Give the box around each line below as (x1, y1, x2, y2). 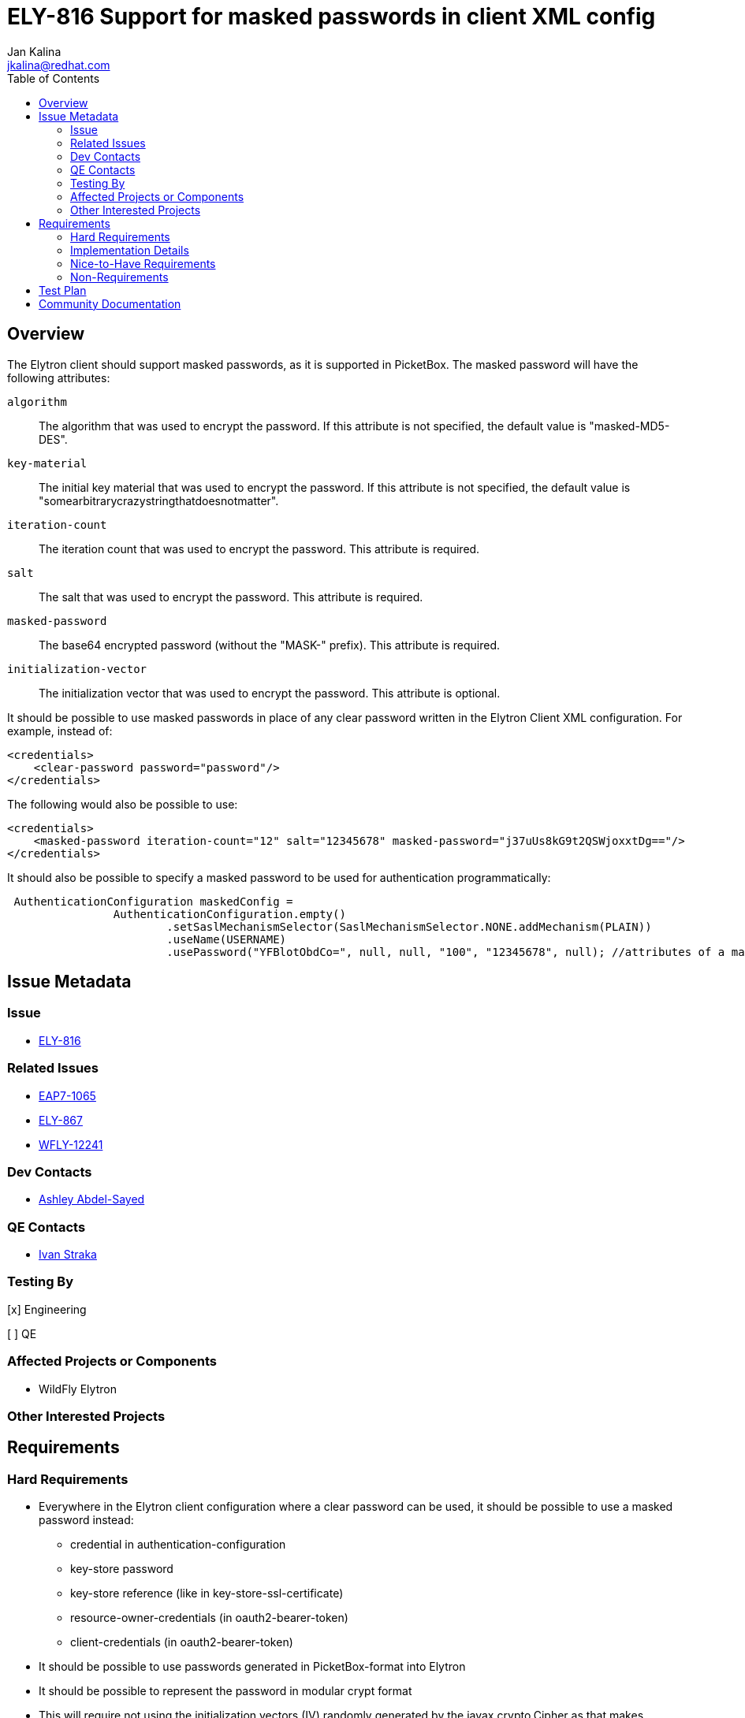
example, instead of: (7, 723, 113, 738)
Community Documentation (39, 296, 181, 311)
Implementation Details (70, 243, 189, 257)
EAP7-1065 (39, 1088, 96, 1103)
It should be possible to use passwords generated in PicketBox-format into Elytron (39, 1660, 466, 1674)
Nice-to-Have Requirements (70, 256, 216, 270)
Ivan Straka (39, 1248, 97, 1262)
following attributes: (7, 370, 110, 385)
